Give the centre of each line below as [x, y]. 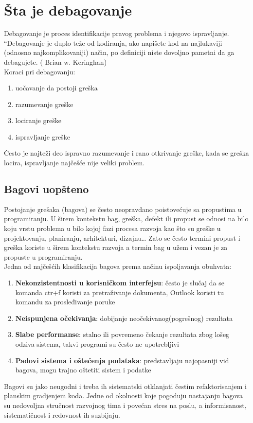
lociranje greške [38, 120]
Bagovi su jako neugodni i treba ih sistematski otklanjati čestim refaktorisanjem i [125, 386]
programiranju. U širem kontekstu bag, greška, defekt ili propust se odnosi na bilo [126, 219]
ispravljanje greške [43, 136]
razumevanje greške [44, 104]
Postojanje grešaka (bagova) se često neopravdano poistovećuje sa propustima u [123, 209]
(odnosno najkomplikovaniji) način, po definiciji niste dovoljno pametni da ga [119, 52]
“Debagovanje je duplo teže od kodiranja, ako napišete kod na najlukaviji [113, 43]
